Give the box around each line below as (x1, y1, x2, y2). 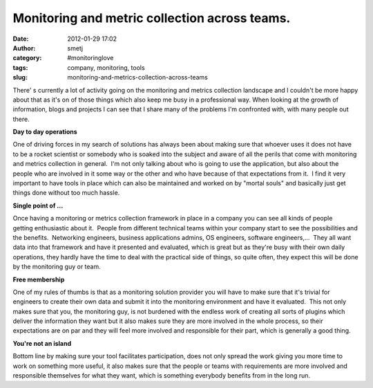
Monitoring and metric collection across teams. (12, 10, 291, 26)
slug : (12, 73, 28, 82)
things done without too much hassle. (12, 189, 120, 197)
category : (12, 54, 42, 62)
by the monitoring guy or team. (12, 263, 101, 271)
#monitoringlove (67, 54, 114, 62)
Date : (12, 35, 29, 43)
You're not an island (12, 339, 72, 347)
